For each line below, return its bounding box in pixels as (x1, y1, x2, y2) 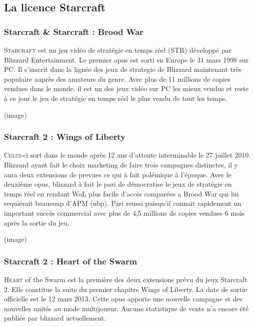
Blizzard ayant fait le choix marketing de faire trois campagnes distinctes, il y (4, 159, 238, 169)
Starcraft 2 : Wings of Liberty (4, 130, 126, 143)
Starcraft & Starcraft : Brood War (4, 25, 144, 37)
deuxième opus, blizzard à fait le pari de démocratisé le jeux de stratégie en (4, 179, 232, 189)
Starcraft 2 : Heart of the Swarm (4, 255, 137, 267)
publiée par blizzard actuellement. (4, 313, 106, 323)
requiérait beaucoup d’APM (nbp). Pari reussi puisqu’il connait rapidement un (4, 198, 242, 208)
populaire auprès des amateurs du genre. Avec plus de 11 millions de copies (4, 73, 231, 84)
